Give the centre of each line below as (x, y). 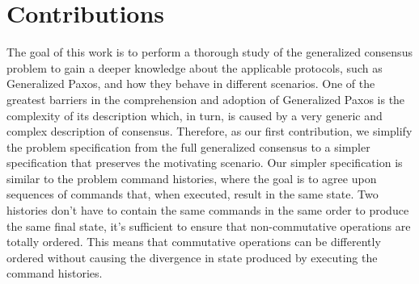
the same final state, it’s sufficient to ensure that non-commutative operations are (209, 226)
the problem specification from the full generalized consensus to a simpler (188, 146)
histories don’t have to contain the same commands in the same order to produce (208, 210)
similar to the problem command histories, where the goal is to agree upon (192, 178)
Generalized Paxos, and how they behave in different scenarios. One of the (191, 84)
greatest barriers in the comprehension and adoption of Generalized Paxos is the (206, 99)
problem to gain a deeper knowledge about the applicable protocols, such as (195, 67)
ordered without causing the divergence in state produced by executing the (192, 257)
